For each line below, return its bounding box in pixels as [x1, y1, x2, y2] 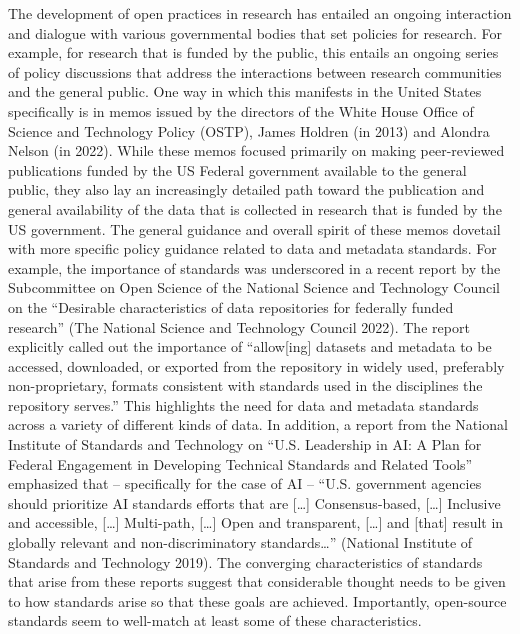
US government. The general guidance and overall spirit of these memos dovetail [8, 218, 501, 239]
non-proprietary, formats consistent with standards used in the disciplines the [8, 375, 483, 396]
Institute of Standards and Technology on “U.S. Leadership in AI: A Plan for [8, 434, 482, 455]
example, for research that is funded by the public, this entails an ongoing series [8, 42, 499, 63]
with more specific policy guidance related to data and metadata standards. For [8, 238, 497, 259]
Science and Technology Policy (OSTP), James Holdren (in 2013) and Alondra [8, 120, 490, 141]
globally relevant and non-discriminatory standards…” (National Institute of [8, 532, 473, 553]
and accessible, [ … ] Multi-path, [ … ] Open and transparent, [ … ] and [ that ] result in [8, 512, 504, 533]
